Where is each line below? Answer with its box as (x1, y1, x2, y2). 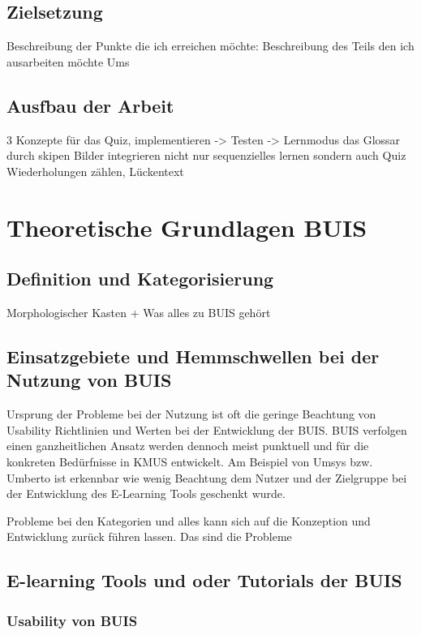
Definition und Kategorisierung (6, 266, 274, 291)
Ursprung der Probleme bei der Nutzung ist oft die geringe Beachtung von (6, 405, 376, 423)
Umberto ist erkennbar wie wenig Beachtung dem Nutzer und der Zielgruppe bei (6, 469, 407, 486)
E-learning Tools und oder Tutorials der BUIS (6, 568, 402, 593)
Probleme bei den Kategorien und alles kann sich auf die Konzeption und (6, 512, 371, 529)
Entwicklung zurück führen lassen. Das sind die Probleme (6, 528, 292, 545)
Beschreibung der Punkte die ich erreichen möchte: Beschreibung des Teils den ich (6, 37, 415, 54)
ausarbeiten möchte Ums (6, 53, 130, 70)
